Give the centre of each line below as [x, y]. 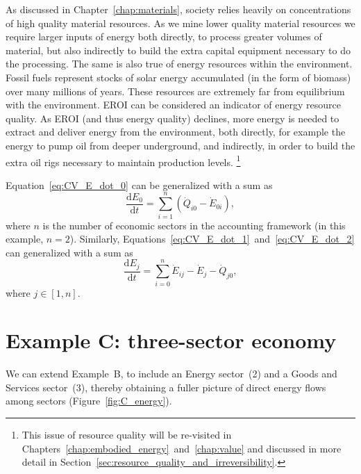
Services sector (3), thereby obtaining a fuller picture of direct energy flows [166, 387]
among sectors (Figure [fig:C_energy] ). [89, 401]
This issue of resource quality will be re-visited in [127, 434]
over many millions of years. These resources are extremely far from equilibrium [175, 91]
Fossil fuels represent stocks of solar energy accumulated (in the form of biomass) [178, 77]
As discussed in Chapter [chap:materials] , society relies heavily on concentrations [178, 9]
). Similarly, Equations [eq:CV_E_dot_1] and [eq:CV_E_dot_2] [212, 239]
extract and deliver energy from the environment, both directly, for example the [176, 132]
